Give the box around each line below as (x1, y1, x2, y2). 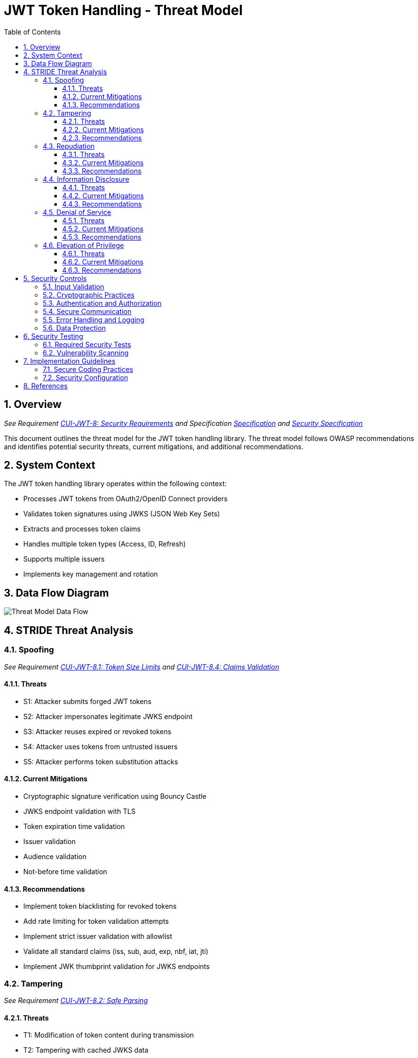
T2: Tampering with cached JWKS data (23, 1046, 149, 1055)
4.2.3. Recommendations (62, 133, 142, 142)
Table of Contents (4, 27, 61, 36)
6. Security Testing (23, 332, 84, 340)
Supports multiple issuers (23, 555, 105, 564)
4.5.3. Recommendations (62, 232, 142, 241)
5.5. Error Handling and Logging (43, 315, 145, 324)
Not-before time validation (23, 867, 107, 876)
